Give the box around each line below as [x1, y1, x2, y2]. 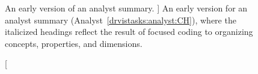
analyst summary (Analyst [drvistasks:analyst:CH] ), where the [5, 13, 236, 26]
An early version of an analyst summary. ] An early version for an [5, 2, 248, 14]
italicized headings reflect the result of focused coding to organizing [5, 25, 253, 38]
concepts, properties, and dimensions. [5, 37, 143, 49]
